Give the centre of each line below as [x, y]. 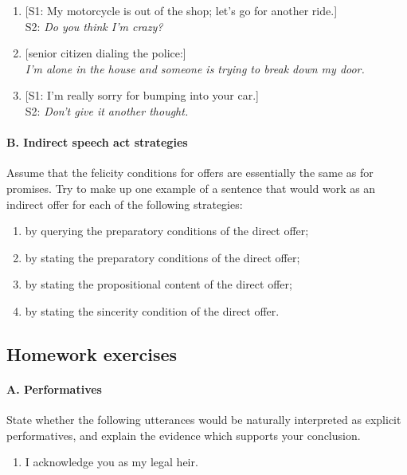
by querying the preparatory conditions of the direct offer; [167, 231]
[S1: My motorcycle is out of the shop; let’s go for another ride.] [181, 10]
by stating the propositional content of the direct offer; [158, 284]
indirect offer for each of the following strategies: [125, 204]
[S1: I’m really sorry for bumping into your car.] [142, 95]
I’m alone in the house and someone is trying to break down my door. [195, 68]
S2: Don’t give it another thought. [107, 110]
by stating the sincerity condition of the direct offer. [152, 310]
